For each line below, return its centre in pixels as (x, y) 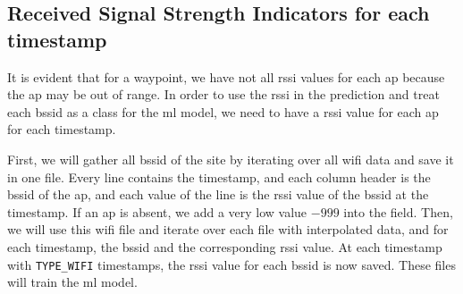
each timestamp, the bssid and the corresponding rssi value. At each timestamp (225, 246)
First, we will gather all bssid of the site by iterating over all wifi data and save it (231, 159)
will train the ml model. (72, 282)
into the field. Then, (398, 211)
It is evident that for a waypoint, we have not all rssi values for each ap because (226, 76)
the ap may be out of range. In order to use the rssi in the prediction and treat (223, 94)
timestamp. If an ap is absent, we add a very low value (157, 211)
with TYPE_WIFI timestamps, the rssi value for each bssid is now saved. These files (231, 264)
